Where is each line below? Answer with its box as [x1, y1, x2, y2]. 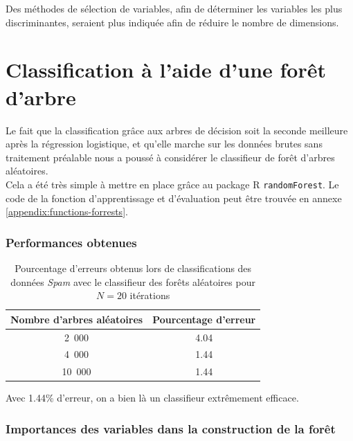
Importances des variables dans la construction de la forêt [6, 420, 336, 437]
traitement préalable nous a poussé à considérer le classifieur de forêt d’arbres [6, 150, 335, 164]
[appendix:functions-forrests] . [6, 204, 128, 219]
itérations [129, 288, 170, 303]
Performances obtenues [6, 233, 137, 251]
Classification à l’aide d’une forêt [6, 55, 326, 84]
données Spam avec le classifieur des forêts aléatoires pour [10, 274, 255, 289]
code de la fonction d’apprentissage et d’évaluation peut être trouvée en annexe [6, 190, 342, 205]
